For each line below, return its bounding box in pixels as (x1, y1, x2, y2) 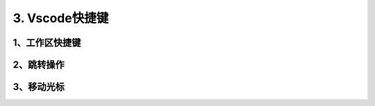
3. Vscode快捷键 (12, 10, 109, 26)
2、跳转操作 (12, 59, 65, 71)
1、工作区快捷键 (12, 37, 81, 48)
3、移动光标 (12, 81, 65, 93)
